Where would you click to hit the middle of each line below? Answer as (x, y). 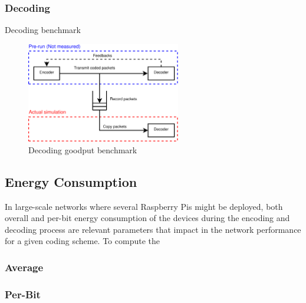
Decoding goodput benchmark (83, 149)
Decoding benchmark (43, 30)
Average (24, 267)
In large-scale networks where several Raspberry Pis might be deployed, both (144, 206)
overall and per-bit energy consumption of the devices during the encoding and (147, 218)
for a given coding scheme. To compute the (82, 241)
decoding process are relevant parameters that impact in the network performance (153, 229)
